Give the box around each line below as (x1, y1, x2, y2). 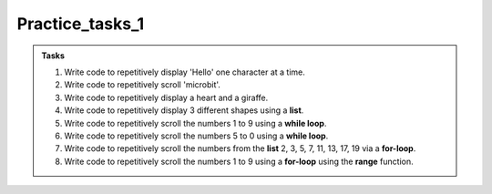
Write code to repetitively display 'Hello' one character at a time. (64, 66, 305, 77)
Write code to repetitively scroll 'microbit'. (64, 79, 220, 90)
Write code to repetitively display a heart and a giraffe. (64, 92, 269, 103)
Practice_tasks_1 (16, 14, 145, 34)
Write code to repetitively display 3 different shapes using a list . (64, 105, 304, 116)
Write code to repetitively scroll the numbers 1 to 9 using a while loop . (64, 117, 327, 128)
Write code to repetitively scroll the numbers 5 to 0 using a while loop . (64, 130, 329, 141)
